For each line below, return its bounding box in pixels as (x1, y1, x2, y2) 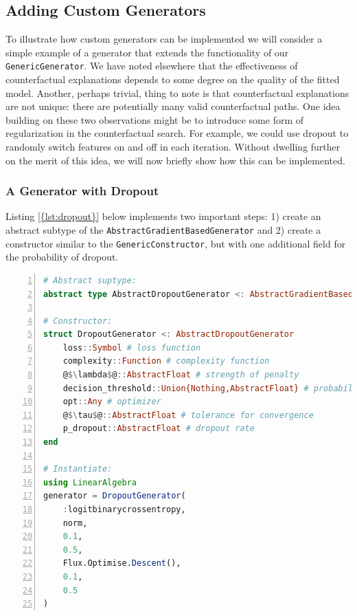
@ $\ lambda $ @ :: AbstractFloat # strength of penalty (62, 370, 299, 380)
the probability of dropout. (5, 250, 119, 264)
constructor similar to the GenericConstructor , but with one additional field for (5, 236, 346, 250)
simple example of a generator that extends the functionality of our (5, 45, 289, 59)
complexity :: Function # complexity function (62, 356, 270, 366)
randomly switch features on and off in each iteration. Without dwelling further (5, 140, 341, 154)
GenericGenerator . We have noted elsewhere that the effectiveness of (5, 58, 298, 73)
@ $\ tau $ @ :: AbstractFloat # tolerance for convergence (62, 410, 314, 420)
